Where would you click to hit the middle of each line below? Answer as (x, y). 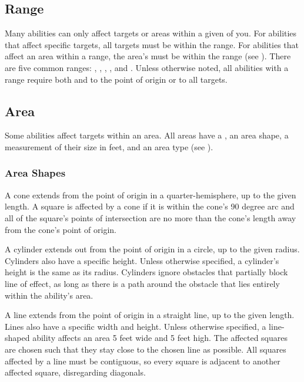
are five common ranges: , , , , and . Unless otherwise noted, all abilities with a (147, 67)
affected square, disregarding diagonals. (75, 372)
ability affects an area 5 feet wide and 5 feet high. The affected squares (160, 338)
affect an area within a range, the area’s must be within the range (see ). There (148, 56)
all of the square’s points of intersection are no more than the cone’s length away (151, 217)
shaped (17, 338)
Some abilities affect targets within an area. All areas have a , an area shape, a (147, 135)
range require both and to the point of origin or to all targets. (116, 79)
